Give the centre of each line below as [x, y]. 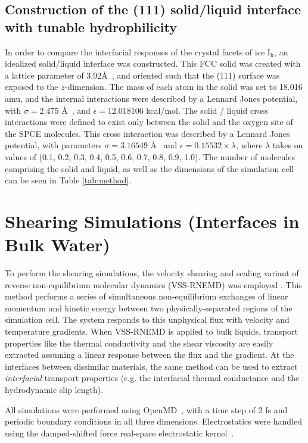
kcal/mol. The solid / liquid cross [207, 110]
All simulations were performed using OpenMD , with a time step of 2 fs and [146, 409]
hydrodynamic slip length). [54, 389]
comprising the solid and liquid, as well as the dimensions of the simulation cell [150, 168]
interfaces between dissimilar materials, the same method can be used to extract [151, 366]
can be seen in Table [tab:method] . [68, 180]
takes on [288, 145]
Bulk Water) [57, 244]
